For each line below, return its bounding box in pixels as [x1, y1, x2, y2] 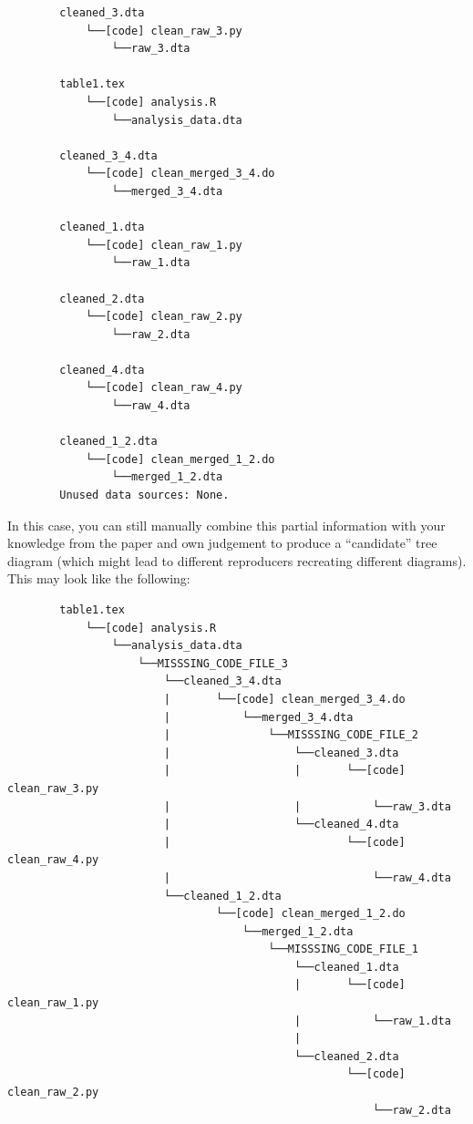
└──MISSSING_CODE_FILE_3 [138, 656, 288, 670]
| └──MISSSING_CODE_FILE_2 [163, 728, 419, 742]
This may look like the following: [7, 569, 190, 588]
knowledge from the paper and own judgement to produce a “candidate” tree [7, 533, 437, 552]
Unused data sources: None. [59, 489, 230, 502]
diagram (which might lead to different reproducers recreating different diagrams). [7, 551, 467, 570]
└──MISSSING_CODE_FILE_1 [268, 943, 419, 956]
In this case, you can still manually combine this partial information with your [7, 515, 446, 534]
